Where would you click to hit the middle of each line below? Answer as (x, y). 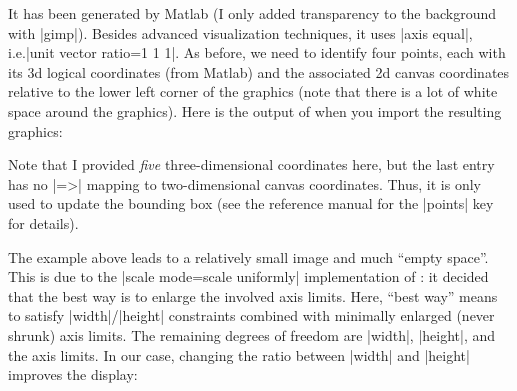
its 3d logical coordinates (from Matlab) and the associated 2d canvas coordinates (259, 71)
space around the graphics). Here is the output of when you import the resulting (255, 110)
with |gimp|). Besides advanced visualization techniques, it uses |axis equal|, (240, 32)
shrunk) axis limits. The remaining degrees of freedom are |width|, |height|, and (252, 334)
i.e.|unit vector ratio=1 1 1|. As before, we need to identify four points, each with (257, 52)
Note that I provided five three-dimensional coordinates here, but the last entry (251, 164)
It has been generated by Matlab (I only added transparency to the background (252, 13)
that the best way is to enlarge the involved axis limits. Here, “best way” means (253, 295)
